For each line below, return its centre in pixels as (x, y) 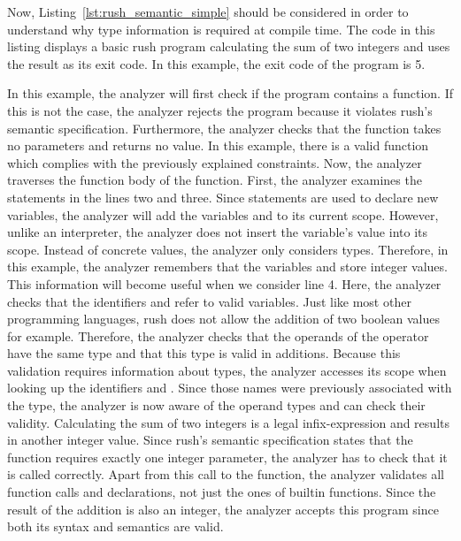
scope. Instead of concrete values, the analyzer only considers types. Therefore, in (228, 249)
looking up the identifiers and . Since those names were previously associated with (230, 388)
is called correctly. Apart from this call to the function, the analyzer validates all (226, 474)
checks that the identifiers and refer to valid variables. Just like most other (209, 301)
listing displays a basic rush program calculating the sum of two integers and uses (229, 46)
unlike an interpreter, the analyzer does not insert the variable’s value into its (217, 232)
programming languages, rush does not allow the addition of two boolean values (223, 319)
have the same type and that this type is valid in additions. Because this (204, 353)
